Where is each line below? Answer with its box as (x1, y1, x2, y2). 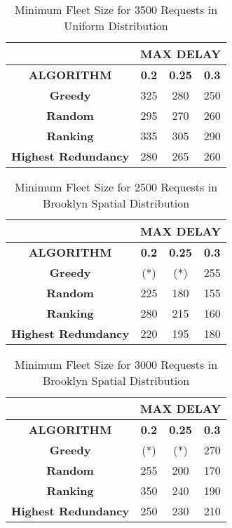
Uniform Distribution (64, 18, 168, 34)
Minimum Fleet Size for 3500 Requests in (14, 1, 218, 18)
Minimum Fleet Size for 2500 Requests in (14, 179, 218, 195)
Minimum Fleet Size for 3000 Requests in (14, 356, 218, 372)
